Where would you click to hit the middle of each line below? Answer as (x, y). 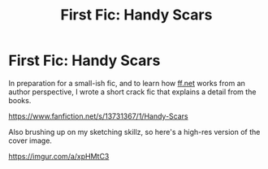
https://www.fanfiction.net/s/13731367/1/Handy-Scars (98, 116)
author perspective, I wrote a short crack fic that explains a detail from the (132, 92)
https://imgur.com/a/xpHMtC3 (59, 156)
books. (20, 100)
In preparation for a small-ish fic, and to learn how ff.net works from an (127, 83)
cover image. (30, 141)
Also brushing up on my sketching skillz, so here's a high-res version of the (134, 132)
